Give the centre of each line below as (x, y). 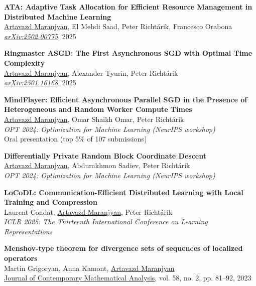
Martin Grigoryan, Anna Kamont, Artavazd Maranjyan (89, 268)
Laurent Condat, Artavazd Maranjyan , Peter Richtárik (88, 211)
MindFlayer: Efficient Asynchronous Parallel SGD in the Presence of (126, 99)
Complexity (25, 62)
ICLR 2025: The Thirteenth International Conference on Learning (106, 222)
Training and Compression (51, 202)
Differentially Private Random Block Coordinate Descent (105, 155)
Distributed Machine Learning (58, 16)
